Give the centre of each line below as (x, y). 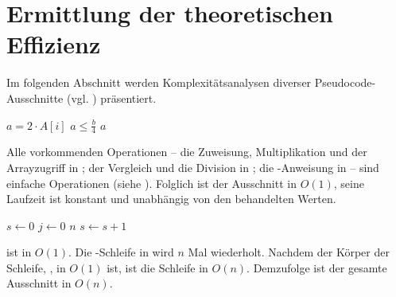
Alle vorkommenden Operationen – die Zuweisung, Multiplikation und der (187, 152)
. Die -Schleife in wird (121, 252)
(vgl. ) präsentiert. (111, 98)
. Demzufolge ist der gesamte (317, 267)
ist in (19, 252)
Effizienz (54, 44)
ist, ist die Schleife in (157, 267)
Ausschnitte (35, 98)
